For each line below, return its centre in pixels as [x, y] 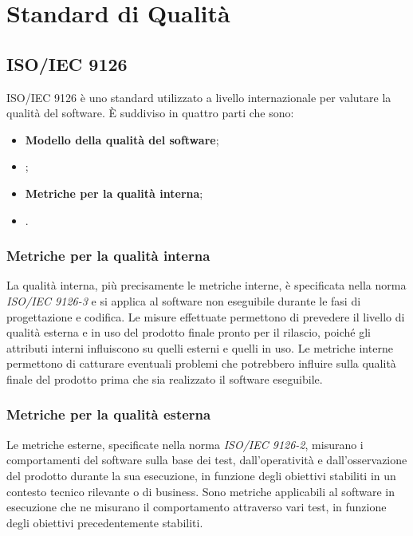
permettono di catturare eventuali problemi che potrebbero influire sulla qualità [201, 363]
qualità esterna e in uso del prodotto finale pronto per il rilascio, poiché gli [189, 332]
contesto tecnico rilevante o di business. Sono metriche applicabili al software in [201, 491]
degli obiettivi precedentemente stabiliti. [105, 522]
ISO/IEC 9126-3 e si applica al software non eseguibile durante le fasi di [184, 300]
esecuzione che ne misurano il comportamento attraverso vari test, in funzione [197, 507]
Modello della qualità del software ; [122, 139]
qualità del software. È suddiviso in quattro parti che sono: [150, 113]
